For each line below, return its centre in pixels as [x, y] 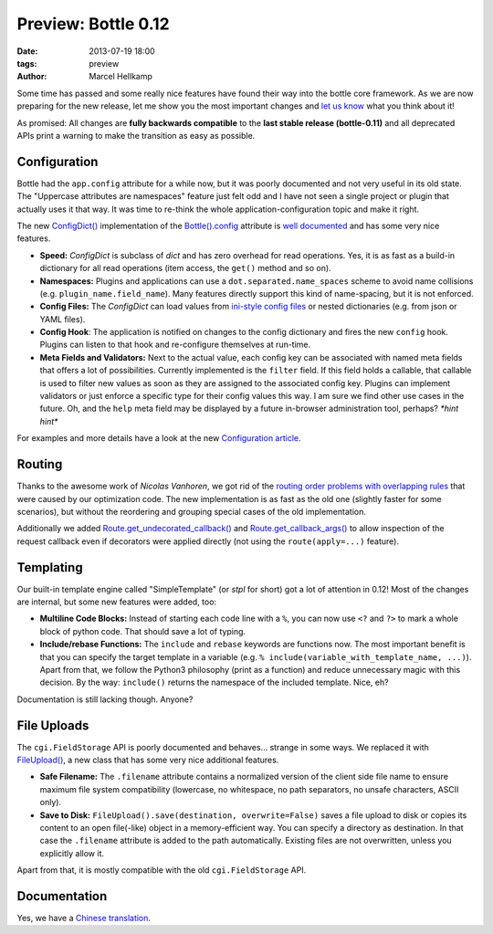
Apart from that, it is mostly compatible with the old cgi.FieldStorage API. [162, 870]
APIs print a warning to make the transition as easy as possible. [136, 135]
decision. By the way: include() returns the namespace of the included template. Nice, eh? [214, 682]
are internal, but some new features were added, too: [117, 602]
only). [51, 803]
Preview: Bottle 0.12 [93, 24]
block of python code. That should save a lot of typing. [143, 631]
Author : [32, 77]
